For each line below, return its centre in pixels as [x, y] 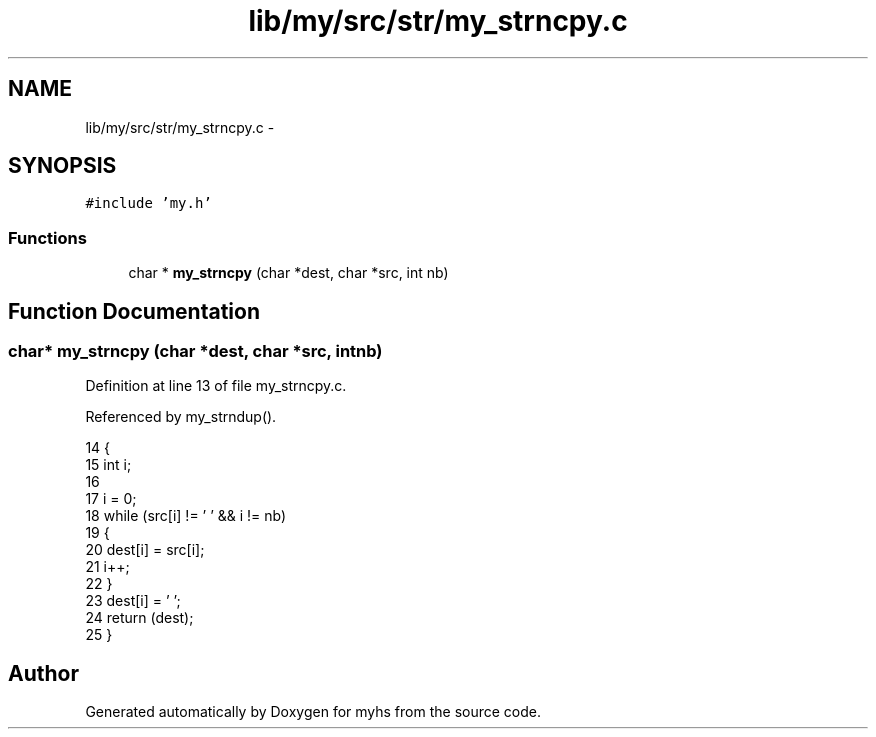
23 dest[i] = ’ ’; [133, 601]
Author [43, 673]
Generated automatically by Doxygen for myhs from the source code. [313, 712]
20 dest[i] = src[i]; [145, 550]
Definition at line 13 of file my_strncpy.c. [216, 386]
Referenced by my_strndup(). [181, 417]
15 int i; [108, 465]
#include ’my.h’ [148, 203]
